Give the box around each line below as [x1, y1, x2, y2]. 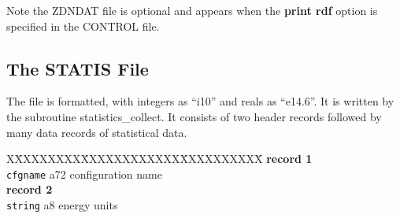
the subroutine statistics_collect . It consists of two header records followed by [6, 108, 382, 124]
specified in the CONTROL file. [6, 17, 160, 34]
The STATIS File [6, 56, 149, 80]
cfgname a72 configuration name [6, 165, 162, 182]
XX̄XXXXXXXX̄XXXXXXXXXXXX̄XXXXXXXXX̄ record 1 [6, 150, 313, 167]
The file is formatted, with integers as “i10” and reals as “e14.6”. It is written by [6, 93, 394, 109]
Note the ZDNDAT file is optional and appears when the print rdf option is [6, 2, 378, 18]
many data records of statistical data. [6, 124, 187, 140]
